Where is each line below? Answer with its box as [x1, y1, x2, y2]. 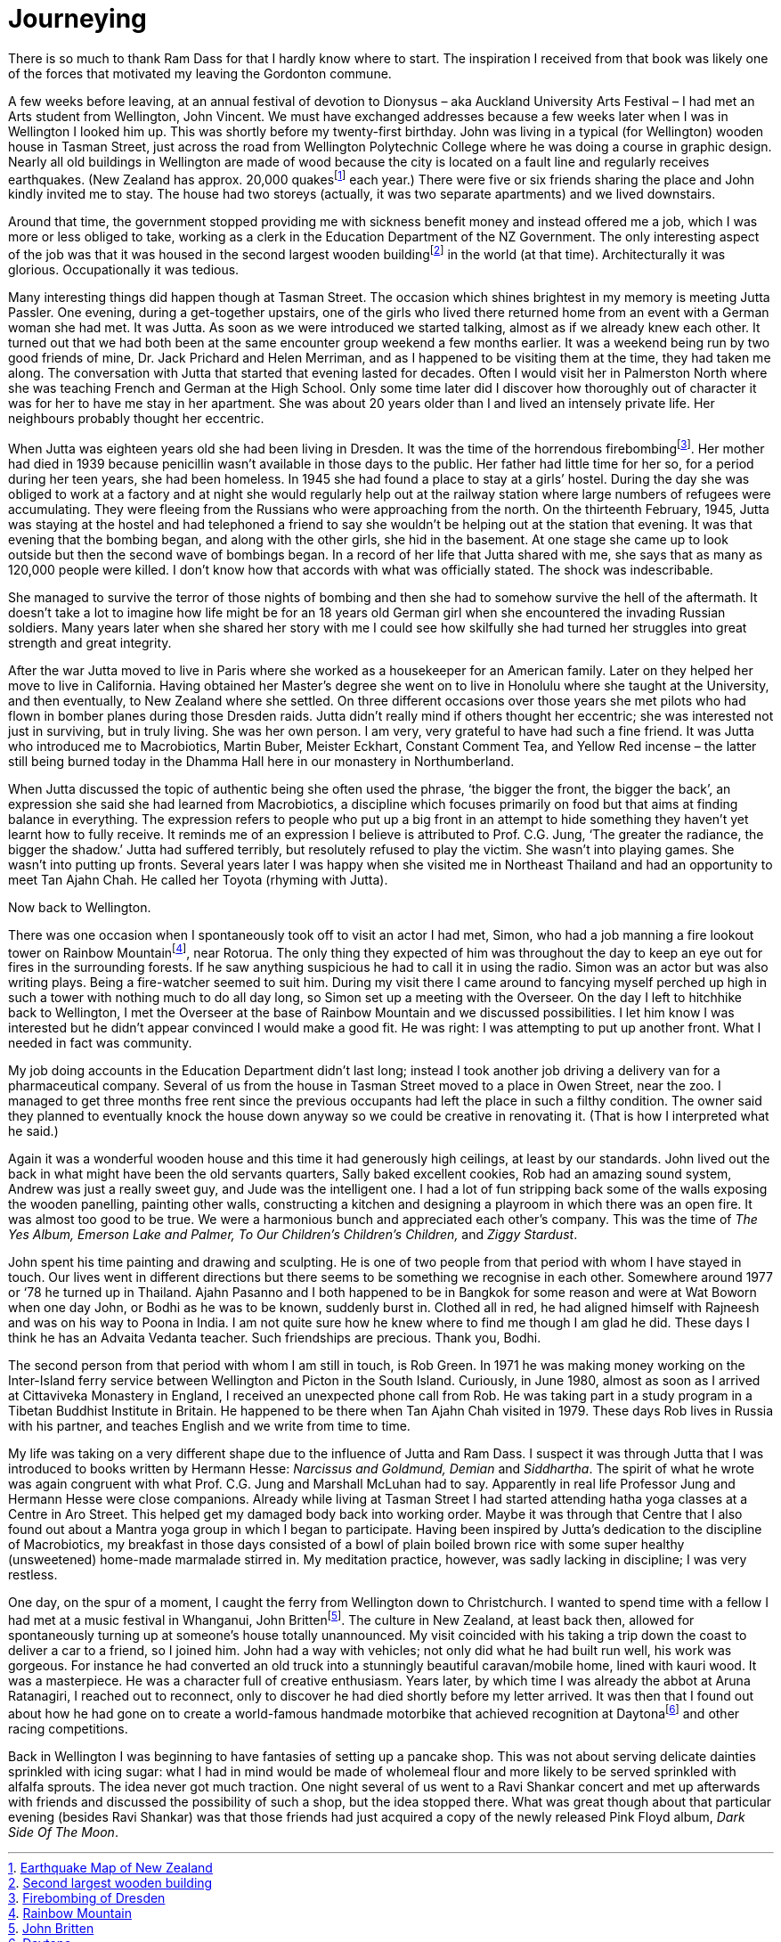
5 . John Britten [8, 1920, 94, 1936]
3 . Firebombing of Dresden [8, 1889, 166, 1905]
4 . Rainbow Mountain [8, 1905, 132, 1921]
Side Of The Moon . [8, 1824, 118, 1840]
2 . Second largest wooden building [8, 1874, 213, 1890]
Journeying [8, 4, 147, 34]
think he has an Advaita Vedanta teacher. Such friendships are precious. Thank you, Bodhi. [8, 1330, 541, 1346]
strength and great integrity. [8, 634, 172, 650]
